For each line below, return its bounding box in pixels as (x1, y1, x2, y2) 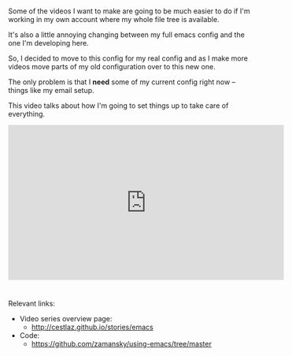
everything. (8, 109, 46, 119)
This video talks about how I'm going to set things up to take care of (8, 101, 229, 110)
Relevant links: (8, 299, 55, 309)
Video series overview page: (19, 314, 113, 324)
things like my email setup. (8, 86, 94, 95)
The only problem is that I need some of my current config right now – (8, 77, 236, 87)
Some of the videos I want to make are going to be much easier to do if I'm (8, 6, 250, 16)
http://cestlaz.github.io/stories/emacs (31, 322, 153, 332)
